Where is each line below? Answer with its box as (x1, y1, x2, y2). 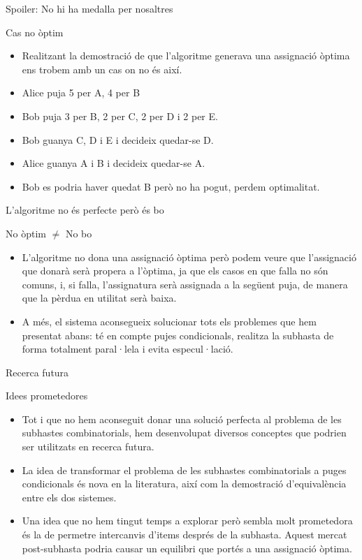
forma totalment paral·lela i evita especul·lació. (22, 341, 233, 356)
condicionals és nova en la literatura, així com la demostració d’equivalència (22, 476, 347, 491)
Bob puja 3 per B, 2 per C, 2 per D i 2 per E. (22, 108, 218, 123)
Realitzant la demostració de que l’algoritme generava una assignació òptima (22, 48, 350, 63)
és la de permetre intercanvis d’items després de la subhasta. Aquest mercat (22, 527, 347, 542)
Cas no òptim (6, 24, 64, 39)
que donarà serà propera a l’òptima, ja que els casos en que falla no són (22, 263, 328, 278)
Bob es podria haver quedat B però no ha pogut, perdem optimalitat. (22, 179, 320, 193)
